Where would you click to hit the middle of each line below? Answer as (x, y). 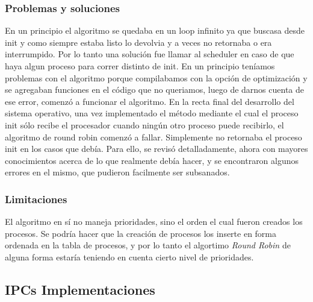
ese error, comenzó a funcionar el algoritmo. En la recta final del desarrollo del (150, 101)
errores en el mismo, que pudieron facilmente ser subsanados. (117, 172)
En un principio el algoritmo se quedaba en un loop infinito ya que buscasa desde (155, 30)
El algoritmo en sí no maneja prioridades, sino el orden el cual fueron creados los (154, 222)
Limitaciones (36, 199)
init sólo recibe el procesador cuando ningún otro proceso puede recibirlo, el (144, 124)
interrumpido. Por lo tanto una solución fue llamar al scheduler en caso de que (150, 54)
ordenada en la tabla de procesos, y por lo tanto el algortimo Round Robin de (148, 245)
